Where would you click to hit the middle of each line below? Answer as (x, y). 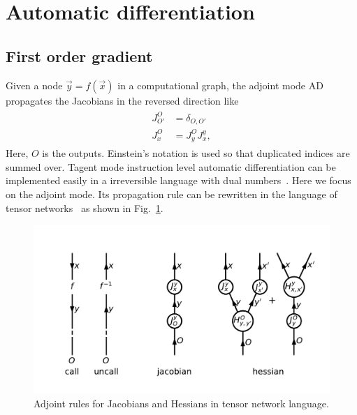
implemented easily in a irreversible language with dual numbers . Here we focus (178, 180)
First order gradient (79, 55)
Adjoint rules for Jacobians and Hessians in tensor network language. (181, 403)
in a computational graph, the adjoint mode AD (220, 85)
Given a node (34, 85)
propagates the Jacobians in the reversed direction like (122, 100)
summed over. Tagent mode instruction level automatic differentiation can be (171, 166)
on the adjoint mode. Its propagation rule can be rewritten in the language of (172, 194)
